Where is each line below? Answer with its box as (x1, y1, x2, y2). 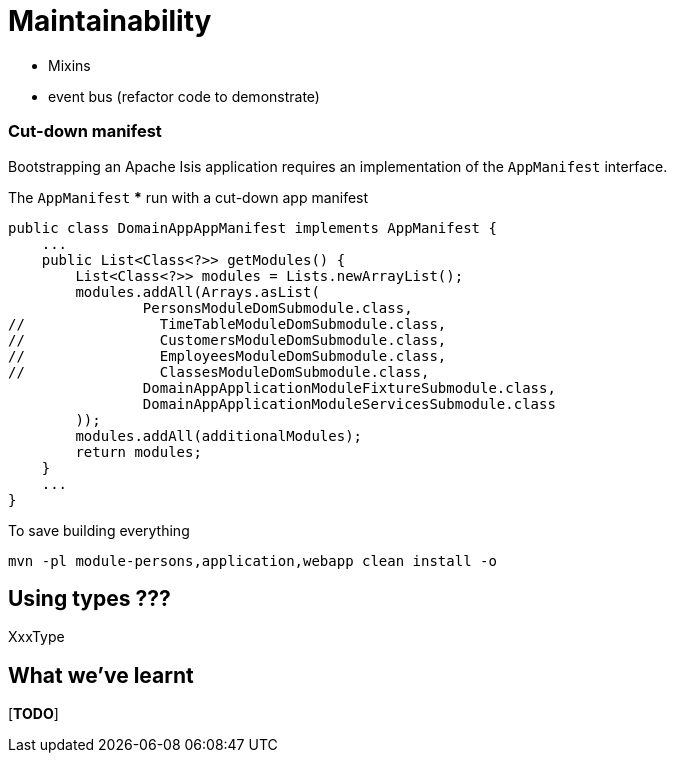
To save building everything (8, 521, 190, 539)
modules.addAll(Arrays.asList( (75, 283, 320, 300)
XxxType (8, 628, 65, 646)
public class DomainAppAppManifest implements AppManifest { (8, 219, 497, 236)
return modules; (75, 443, 202, 460)
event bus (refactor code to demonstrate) (48, 87, 320, 105)
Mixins (48, 56, 91, 74)
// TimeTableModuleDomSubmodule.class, (8, 315, 447, 332)
